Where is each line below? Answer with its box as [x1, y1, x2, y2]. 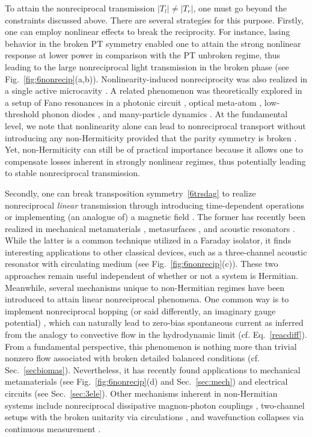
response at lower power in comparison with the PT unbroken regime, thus [5, 49, 281, 61]
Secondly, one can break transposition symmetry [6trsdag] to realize [5, 186, 256, 199]
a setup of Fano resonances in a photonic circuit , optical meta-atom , [5, 96, 262, 108]
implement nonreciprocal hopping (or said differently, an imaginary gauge [5, 304, 276, 317]
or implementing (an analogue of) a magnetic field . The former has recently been [5, 210, 305, 223]
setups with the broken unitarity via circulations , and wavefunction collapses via [5, 411, 304, 423]
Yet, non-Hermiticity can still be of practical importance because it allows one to [5, 143, 303, 156]
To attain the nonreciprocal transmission [5, 2, 155, 14]
